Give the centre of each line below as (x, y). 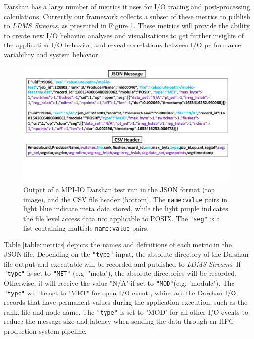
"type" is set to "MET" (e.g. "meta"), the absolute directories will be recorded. (120, 273)
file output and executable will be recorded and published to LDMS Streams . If (122, 263)
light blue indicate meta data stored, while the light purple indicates (126, 209)
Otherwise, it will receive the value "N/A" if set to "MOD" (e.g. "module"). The (119, 282)
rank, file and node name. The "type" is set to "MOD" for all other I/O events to (126, 311)
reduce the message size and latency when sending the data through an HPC (119, 321)
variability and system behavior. (52, 54)
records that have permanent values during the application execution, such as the (126, 302)
